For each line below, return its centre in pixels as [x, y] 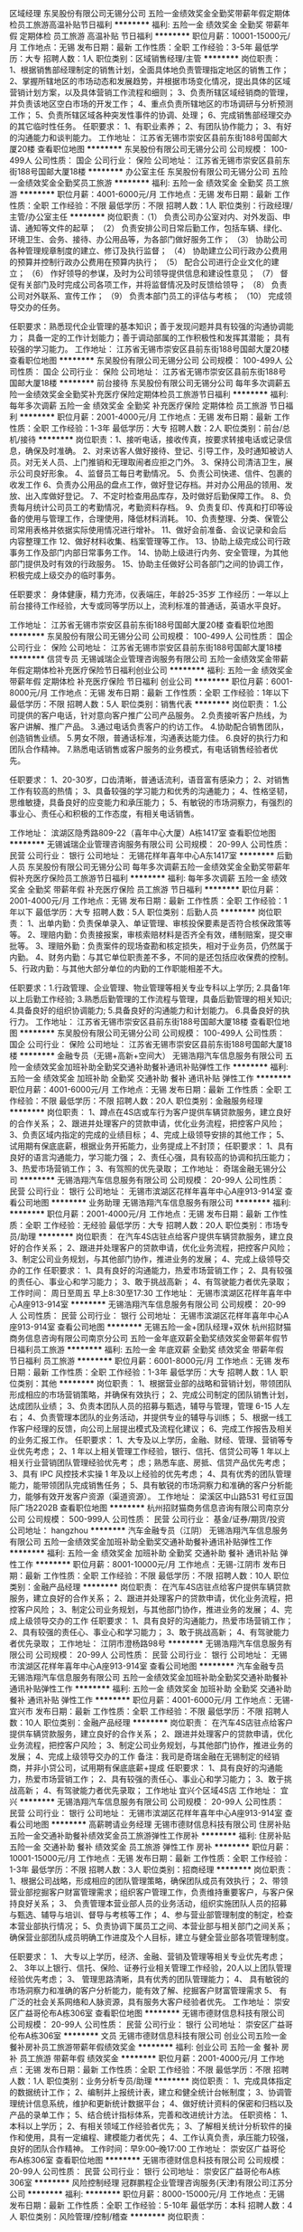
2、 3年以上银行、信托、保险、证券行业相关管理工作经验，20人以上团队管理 [151, 1968]
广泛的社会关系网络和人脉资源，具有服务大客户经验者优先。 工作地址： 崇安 [150, 2002]
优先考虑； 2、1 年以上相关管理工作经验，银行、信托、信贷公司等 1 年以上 [153, 1451]
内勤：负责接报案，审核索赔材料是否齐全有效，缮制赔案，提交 [170, 935]
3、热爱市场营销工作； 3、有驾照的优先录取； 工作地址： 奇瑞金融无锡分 [144, 1168]
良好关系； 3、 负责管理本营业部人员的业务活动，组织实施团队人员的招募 [152, 1903]
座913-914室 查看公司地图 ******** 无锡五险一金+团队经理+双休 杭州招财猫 [150, 1327]
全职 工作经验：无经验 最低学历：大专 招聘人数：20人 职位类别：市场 [153, 1225]
